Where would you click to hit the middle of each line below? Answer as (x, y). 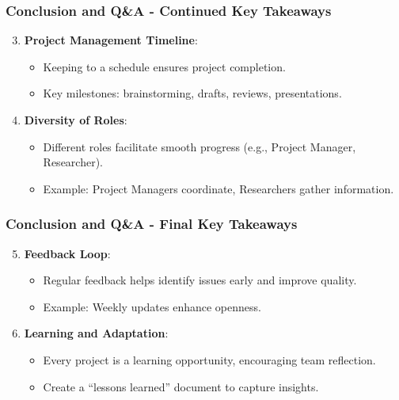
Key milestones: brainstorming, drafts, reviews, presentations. (192, 93)
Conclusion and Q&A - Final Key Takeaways (152, 224)
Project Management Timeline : (111, 40)
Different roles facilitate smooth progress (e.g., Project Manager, (199, 146)
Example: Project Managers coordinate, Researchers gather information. (218, 188)
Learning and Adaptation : (96, 333)
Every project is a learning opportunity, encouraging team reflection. (209, 359)
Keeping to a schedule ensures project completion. (164, 66)
